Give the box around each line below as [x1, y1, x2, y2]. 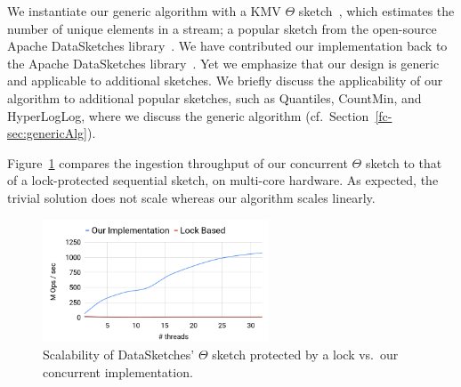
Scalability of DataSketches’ [43, 344, 195, 363]
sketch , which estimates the [298, 2, 455, 20]
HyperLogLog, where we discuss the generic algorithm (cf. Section [7, 106, 369, 125]
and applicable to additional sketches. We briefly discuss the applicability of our [7, 71, 443, 90]
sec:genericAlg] [7, 124, 87, 142]
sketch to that [365, 153, 442, 172]
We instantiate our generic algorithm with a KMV [7, 2, 281, 20]
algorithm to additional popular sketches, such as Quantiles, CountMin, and [7, 88, 422, 107]
